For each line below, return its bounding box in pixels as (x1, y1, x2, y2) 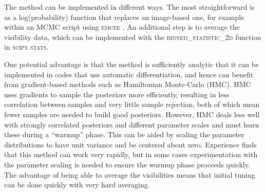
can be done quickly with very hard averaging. (4, 179, 150, 190)
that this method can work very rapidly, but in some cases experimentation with (4, 149, 258, 160)
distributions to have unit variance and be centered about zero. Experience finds (4, 139, 257, 149)
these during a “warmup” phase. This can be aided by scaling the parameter (4, 129, 244, 140)
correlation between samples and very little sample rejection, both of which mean (4, 99, 260, 110)
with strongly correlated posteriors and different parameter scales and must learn (4, 119, 259, 130)
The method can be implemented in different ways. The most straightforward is (4, 2, 255, 12)
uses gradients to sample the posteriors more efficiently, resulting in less (4, 89, 230, 99)
